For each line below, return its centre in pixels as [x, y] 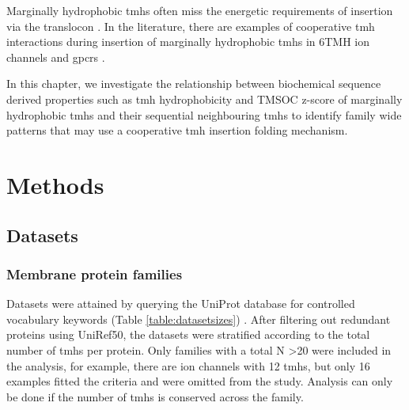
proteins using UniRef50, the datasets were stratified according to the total [188, 334]
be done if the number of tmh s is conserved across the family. [155, 396]
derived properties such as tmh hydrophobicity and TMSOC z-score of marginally [204, 99]
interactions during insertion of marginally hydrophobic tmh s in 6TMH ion [188, 42]
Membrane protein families [95, 273]
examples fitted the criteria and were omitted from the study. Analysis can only [200, 381]
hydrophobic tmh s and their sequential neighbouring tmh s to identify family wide [204, 114]
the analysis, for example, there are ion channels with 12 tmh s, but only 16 [188, 365]
